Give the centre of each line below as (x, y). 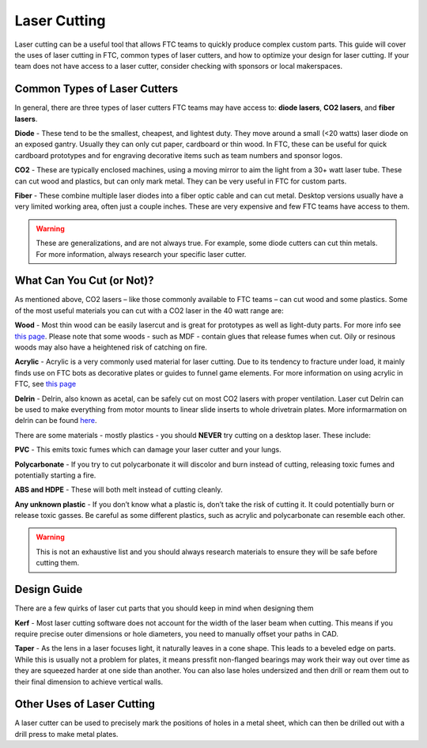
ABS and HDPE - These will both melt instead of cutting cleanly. (119, 489)
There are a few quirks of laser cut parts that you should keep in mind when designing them (164, 608)
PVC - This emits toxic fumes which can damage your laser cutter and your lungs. (148, 450)
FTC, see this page (45, 384)
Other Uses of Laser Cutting (85, 704)
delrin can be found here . (56, 421)
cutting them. (57, 563)
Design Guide (49, 589)
